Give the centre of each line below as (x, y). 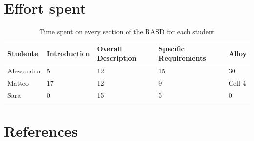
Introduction (68, 53)
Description (117, 58)
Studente (23, 53)
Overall (109, 48)
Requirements (182, 58)
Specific (171, 48)
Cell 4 (237, 83)
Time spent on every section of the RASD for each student (127, 32)
